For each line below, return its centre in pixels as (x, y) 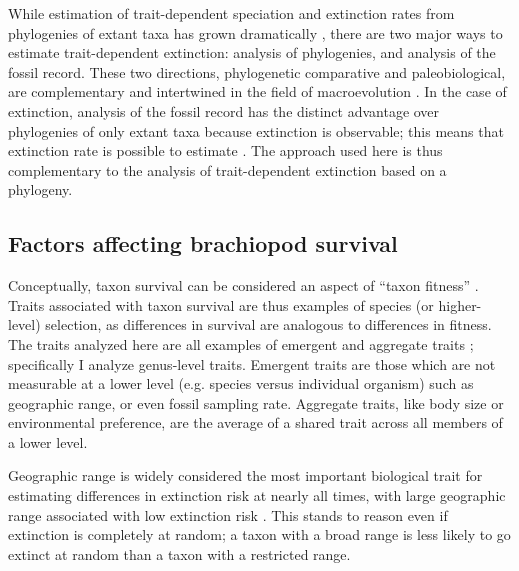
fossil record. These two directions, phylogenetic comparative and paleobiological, (257, 71)
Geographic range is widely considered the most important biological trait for (245, 475)
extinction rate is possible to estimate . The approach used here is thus (225, 150)
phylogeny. (40, 189)
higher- (460, 304)
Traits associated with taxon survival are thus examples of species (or (221, 304)
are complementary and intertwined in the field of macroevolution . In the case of (257, 91)
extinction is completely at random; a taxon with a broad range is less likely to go (259, 534)
